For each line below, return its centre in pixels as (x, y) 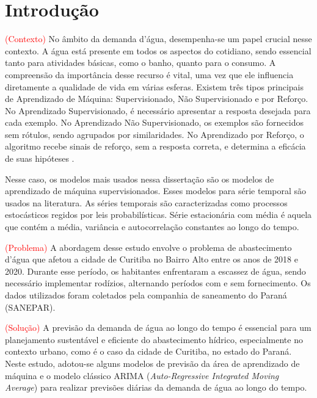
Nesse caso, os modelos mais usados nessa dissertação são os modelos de (140, 179)
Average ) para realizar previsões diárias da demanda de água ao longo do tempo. (156, 387)
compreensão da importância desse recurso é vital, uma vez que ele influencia (149, 74)
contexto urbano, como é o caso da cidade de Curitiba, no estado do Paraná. (148, 351)
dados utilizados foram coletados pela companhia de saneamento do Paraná (146, 295)
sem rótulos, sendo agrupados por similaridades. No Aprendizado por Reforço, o (155, 134)
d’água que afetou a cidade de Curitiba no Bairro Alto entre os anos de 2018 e (151, 259)
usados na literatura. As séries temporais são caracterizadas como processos (146, 202)
